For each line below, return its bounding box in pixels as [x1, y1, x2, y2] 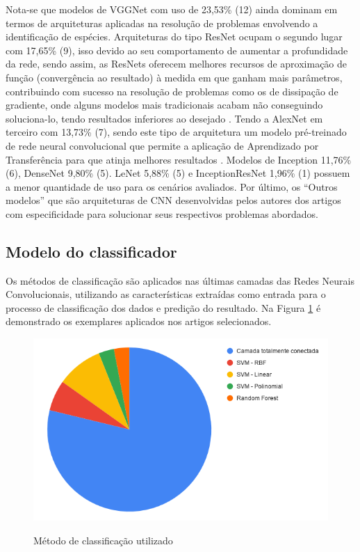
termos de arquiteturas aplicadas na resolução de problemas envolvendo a [6, 15, 318, 30]
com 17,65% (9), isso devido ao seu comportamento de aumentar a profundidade [6, 42, 348, 57]
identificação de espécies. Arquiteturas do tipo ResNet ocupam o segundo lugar [6, 29, 343, 44]
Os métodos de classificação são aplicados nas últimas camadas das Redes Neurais [6, 273, 354, 287]
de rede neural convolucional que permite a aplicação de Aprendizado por [6, 138, 319, 152]
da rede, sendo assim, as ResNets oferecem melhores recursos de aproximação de [6, 56, 347, 71]
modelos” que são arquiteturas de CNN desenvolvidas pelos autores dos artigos [6, 193, 341, 207]
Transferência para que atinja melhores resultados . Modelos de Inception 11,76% [6, 152, 352, 166]
